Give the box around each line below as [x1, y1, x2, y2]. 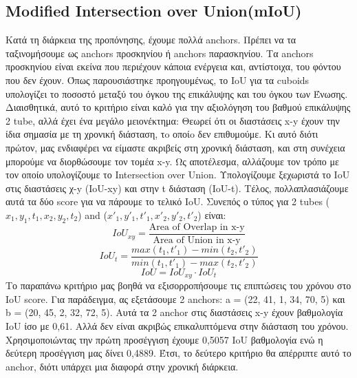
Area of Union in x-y [153, 235, 241, 245]
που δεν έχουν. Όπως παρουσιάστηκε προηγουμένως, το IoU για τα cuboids [6, 72, 310, 87]
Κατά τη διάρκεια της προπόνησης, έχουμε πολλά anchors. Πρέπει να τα [6, 32, 296, 47]
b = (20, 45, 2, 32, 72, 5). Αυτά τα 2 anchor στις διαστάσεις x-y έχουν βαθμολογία [6, 305, 343, 319]
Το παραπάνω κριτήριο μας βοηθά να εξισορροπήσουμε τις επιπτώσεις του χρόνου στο [6, 278, 351, 293]
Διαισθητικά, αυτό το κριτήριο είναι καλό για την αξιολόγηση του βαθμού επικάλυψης [6, 100, 351, 114]
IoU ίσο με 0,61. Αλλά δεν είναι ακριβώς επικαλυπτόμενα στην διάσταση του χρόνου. [6, 319, 349, 333]
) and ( [78, 207, 107, 222]
